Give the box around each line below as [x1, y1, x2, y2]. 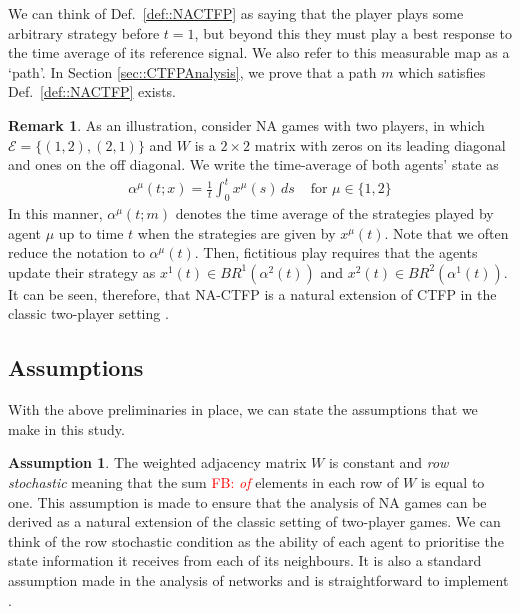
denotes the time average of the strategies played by [175, 203, 494, 224]
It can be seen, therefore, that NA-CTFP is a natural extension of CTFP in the [8, 283, 497, 304]
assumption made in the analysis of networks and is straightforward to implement [8, 570, 509, 590]
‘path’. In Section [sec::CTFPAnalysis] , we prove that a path [8, 61, 377, 82]
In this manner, [8, 203, 103, 224]
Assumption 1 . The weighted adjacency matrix [8, 452, 307, 473]
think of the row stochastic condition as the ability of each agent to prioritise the [8, 530, 504, 551]
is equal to [420, 472, 485, 493]
